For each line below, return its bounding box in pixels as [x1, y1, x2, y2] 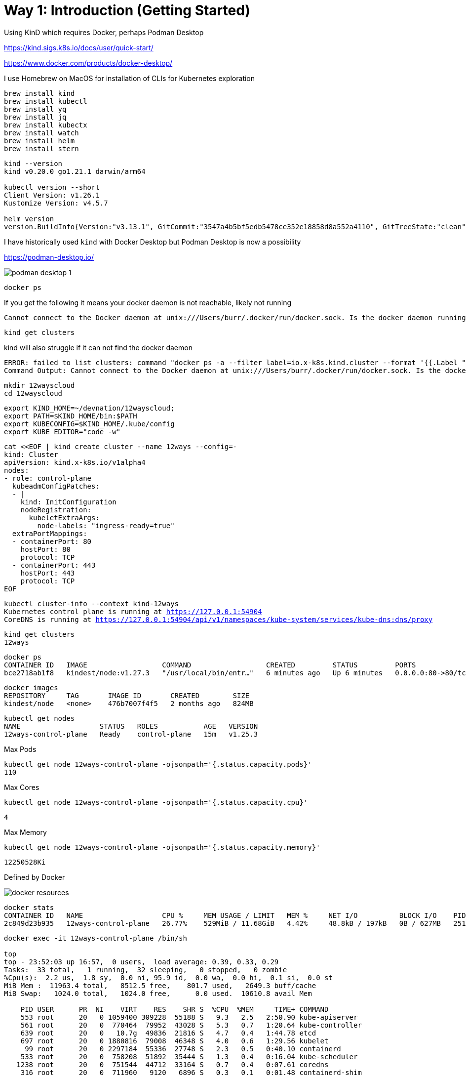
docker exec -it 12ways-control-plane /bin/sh [4, 934, 187, 942]
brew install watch [4, 128, 79, 137]
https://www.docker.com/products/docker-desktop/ [4, 58, 173, 67]
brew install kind [4, 89, 75, 97]
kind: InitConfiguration [20, 497, 116, 506]
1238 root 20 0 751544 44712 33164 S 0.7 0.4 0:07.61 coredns [16, 1060, 329, 1069]
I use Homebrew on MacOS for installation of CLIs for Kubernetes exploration [4, 74, 255, 83]
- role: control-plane [4, 474, 92, 482]
